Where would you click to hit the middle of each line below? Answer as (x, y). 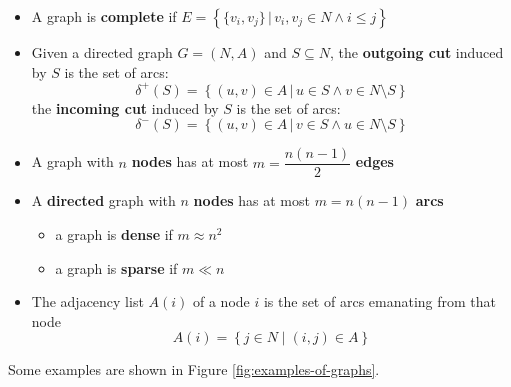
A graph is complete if (104, 16)
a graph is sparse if (116, 267)
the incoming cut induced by (125, 107)
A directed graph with (103, 200)
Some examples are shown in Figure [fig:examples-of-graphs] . (194, 369)
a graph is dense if (114, 233)
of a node (221, 301)
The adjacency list (87, 301)
